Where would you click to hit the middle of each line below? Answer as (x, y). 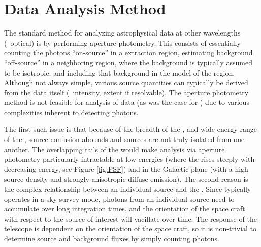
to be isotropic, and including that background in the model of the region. (120, 72)
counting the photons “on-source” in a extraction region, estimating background (128, 52)
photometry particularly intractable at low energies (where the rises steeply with (129, 159)
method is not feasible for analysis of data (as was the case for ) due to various (127, 102)
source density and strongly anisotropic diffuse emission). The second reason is (126, 179)
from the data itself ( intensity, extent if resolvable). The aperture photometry (126, 92)
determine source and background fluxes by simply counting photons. (112, 238)
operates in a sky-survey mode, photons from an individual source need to (119, 199)
